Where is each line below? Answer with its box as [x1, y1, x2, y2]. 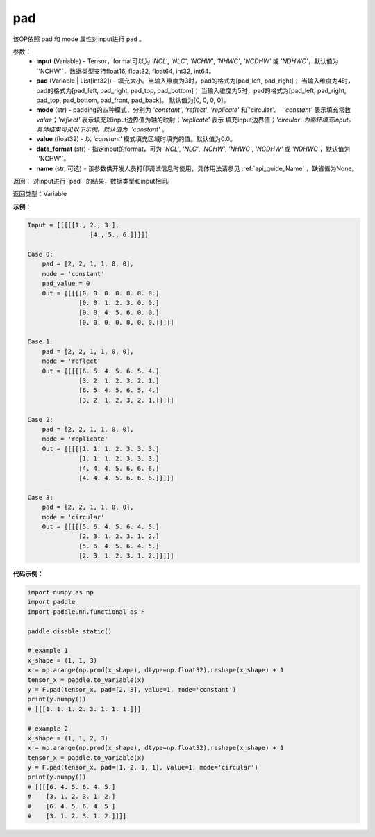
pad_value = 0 [42, 279, 90, 288]
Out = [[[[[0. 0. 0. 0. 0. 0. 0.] [42, 289, 160, 297]
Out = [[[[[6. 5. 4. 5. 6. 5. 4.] [42, 367, 160, 375]
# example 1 [27, 647, 69, 655]
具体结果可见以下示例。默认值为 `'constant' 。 [36, 125, 168, 133]
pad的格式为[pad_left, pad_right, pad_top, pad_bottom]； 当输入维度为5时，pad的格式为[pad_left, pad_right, [36, 86, 347, 95]
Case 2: [27, 416, 53, 423]
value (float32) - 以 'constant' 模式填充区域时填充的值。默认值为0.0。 [36, 135, 236, 143]
